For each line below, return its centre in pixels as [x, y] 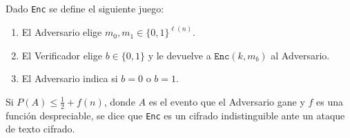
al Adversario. [300, 55]
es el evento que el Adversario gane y [227, 101]
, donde [119, 101]
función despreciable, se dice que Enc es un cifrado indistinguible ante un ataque [175, 115]
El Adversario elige [62, 32]
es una [330, 101]
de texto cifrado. [40, 129]
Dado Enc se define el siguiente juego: [85, 8]
